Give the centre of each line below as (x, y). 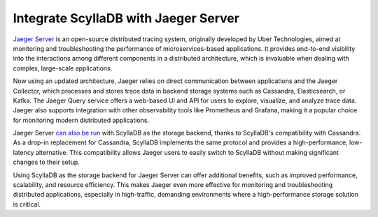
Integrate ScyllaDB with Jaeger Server (126, 18)
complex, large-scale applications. (63, 68)
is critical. (27, 204)
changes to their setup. (46, 162)
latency (23, 152)
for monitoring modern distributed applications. (81, 120)
